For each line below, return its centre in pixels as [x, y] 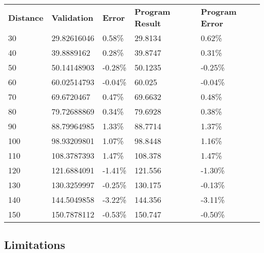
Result [147, 23]
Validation [72, 17]
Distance [26, 17]
